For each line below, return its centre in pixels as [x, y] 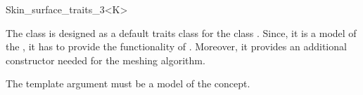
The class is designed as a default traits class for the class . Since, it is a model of [181, 32]
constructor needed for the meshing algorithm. [106, 60]
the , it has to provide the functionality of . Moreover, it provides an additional [176, 46]
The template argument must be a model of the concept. [128, 83]
